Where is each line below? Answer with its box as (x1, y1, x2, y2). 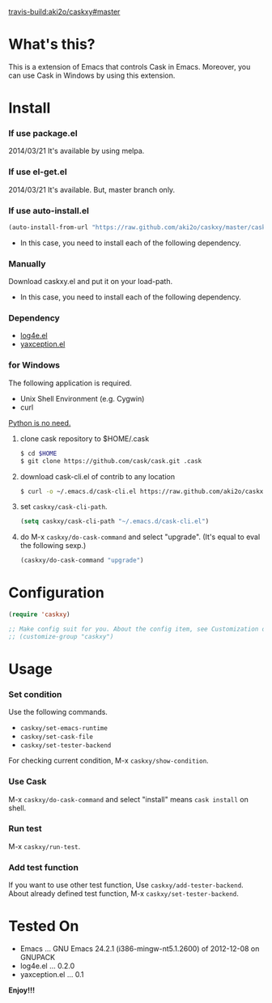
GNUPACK (19, 953, 55, 963)
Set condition (8, 688, 62, 699)
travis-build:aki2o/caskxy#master (8, 7, 121, 16)
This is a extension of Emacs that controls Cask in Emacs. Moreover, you (8, 62, 251, 71)
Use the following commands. (8, 708, 108, 717)
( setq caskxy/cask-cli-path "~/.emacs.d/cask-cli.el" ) (19, 517, 210, 525)
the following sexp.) (19, 541, 87, 550)
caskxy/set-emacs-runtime (19, 725, 108, 733)
